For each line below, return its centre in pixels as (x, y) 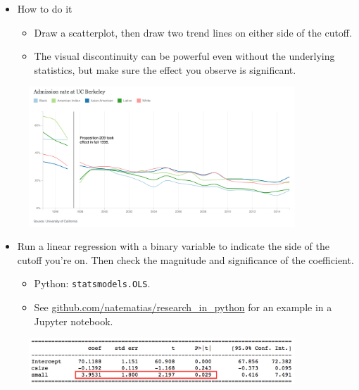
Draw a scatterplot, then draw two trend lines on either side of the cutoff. (193, 32)
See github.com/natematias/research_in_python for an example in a (183, 307)
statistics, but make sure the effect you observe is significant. (165, 69)
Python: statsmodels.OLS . (92, 283)
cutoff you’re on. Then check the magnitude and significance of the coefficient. (185, 259)
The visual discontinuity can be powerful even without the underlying (184, 56)
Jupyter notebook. (74, 321)
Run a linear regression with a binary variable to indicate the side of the (173, 246)
